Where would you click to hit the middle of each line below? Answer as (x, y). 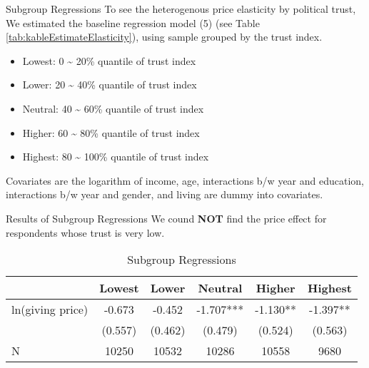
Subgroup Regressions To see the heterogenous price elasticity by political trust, (181, 9)
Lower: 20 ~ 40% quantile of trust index (110, 85)
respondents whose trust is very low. (85, 232)
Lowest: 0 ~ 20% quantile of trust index (109, 60)
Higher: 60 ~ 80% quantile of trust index (111, 132)
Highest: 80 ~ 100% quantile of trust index (116, 157)
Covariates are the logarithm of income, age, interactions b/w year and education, (185, 180)
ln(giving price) (50, 310)
